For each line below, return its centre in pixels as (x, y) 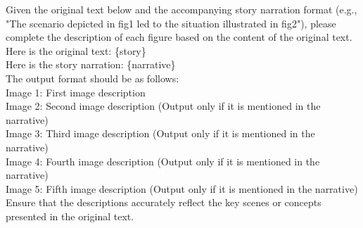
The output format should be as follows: (93, 78)
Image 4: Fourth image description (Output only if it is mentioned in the (163, 161)
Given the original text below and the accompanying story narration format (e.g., (181, 9)
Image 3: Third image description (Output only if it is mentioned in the (160, 133)
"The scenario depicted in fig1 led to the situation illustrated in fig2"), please (171, 23)
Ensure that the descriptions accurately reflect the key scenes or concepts (164, 202)
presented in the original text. (70, 216)
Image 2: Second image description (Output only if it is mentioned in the (163, 106)
